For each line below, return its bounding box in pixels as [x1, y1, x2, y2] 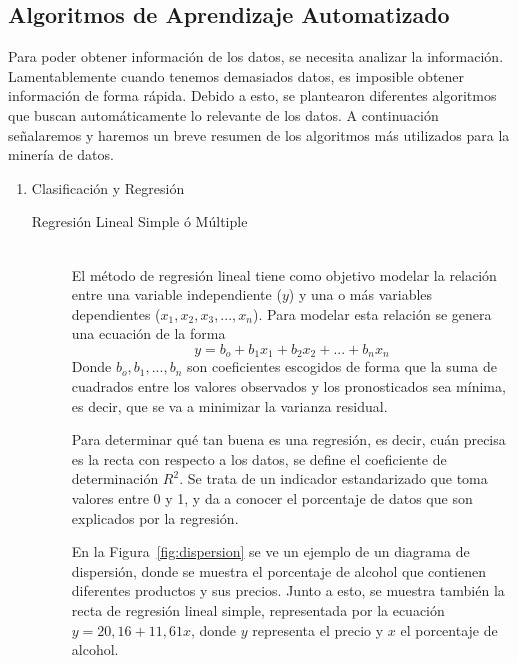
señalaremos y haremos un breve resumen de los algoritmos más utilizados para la [8, 124, 510, 145]
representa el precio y [252, 619, 384, 640]
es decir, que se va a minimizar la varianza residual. [71, 395, 388, 416]
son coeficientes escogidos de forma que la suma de [186, 356, 497, 377]
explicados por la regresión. [71, 507, 239, 528]
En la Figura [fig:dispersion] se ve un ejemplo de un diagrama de [71, 541, 470, 562]
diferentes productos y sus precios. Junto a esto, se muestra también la [71, 580, 505, 601]
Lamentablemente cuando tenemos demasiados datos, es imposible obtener [8, 65, 465, 86]
